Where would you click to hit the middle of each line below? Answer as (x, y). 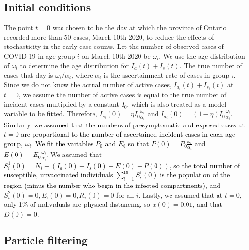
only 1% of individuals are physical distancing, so (77, 204)
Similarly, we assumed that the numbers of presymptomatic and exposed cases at (124, 124)
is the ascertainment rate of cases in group (166, 75)
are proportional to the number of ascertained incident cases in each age (128, 134)
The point (19, 27)
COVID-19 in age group (39, 55)
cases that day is (29, 75)
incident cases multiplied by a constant (62, 104)
